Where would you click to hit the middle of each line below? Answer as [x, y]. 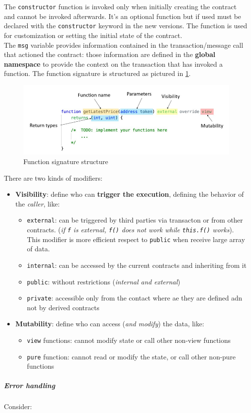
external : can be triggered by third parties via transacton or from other [135, 220]
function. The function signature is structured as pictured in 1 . [97, 73]
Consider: [18, 406]
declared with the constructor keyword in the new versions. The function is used [126, 26]
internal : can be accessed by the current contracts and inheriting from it [137, 265]
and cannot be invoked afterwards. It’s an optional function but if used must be [123, 16]
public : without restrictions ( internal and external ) [104, 281]
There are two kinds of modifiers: [53, 178]
